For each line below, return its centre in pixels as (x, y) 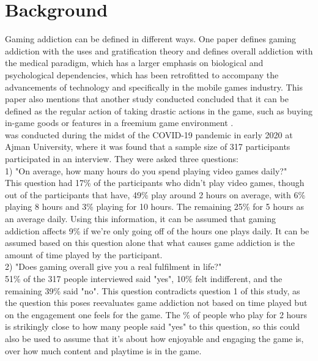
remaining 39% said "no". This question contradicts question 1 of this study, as (153, 290)
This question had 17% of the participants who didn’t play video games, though (155, 183)
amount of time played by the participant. (84, 254)
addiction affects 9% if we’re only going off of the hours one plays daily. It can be (157, 230)
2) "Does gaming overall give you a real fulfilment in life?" (113, 266)
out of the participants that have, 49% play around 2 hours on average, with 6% (155, 194)
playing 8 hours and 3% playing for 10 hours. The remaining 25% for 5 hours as (155, 207)
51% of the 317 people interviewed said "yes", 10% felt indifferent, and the (144, 278)
